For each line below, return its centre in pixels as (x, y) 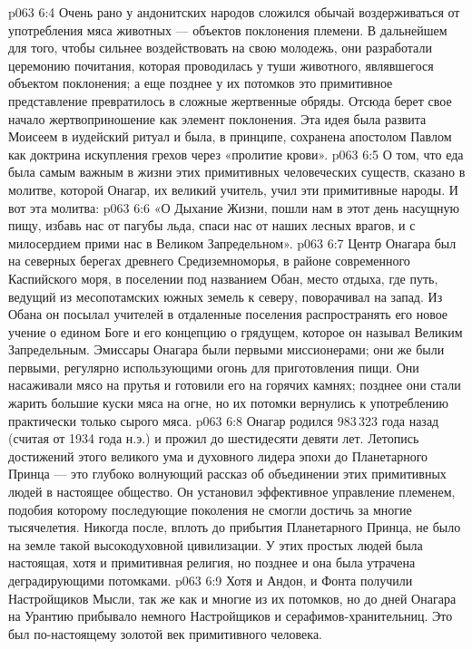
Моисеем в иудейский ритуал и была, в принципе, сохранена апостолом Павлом (230, 136)
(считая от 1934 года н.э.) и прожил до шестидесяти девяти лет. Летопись (214, 438)
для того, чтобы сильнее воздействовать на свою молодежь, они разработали (220, 48)
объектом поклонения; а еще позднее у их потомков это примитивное (201, 83)
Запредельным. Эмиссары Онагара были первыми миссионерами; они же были (226, 349)
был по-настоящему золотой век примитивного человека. (166, 633)
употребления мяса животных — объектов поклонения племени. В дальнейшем (228, 29)
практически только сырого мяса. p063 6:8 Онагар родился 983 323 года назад (224, 420)
